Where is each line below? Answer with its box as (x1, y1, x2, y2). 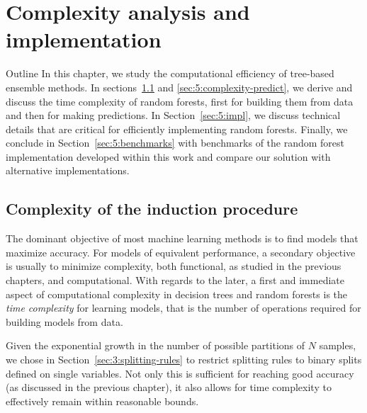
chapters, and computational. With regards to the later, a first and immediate (6, 273, 345, 288)
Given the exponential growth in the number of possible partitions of (6, 338, 305, 353)
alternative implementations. (6, 163, 130, 178)
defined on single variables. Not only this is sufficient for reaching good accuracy (6, 366, 354, 380)
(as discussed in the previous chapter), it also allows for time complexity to (6, 380, 332, 395)
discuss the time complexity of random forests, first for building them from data (6, 94, 354, 108)
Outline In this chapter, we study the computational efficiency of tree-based (6, 66, 334, 81)
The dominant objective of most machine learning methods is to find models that (6, 231, 358, 246)
